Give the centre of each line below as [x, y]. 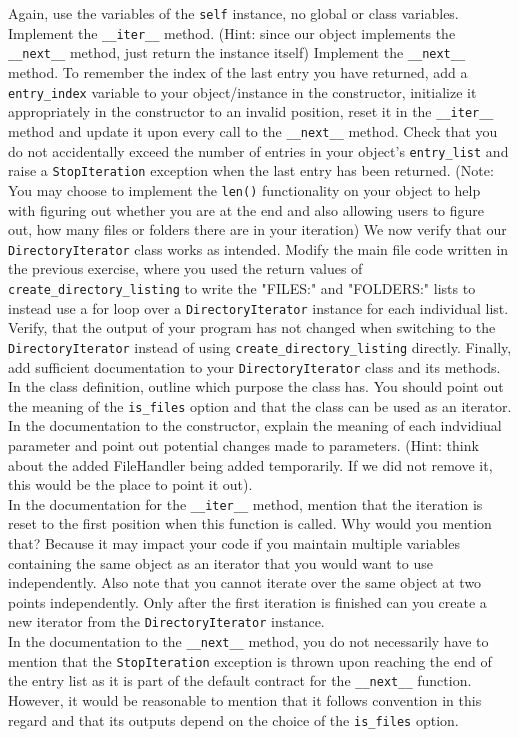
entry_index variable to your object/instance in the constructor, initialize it [242, 91]
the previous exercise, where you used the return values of [185, 268]
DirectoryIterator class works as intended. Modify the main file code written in [258, 248]
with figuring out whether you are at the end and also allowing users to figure [246, 209]
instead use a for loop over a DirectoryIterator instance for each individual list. [258, 307]
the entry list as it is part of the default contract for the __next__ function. [240, 680]
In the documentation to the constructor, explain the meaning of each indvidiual [255, 425]
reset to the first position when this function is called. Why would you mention [250, 523]
